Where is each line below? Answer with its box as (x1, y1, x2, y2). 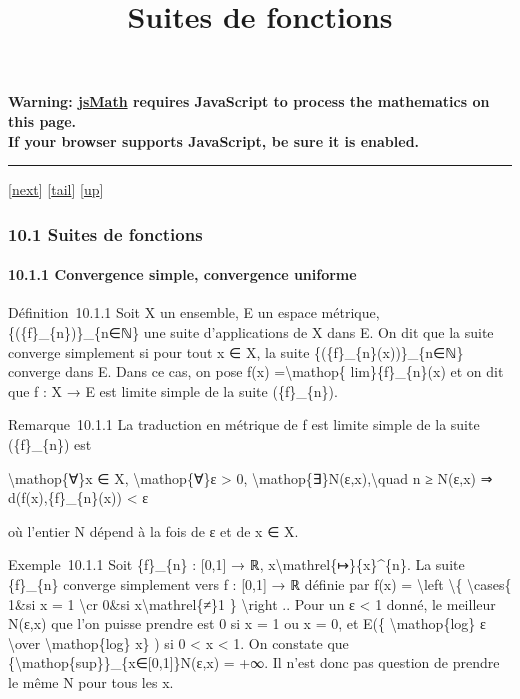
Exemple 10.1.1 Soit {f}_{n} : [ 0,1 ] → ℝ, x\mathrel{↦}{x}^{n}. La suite (8, 554, 465, 575)
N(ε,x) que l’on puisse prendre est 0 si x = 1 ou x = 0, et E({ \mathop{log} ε (8, 613, 486, 634)
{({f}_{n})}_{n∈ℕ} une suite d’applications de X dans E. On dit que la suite (8, 321, 494, 342)
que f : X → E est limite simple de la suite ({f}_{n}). (8, 380, 338, 401)
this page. (8, 110, 77, 131)
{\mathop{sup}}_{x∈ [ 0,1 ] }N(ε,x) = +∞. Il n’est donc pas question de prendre (8, 652, 500, 673)
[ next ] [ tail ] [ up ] (8, 179, 104, 200)
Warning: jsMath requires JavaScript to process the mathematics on (8, 91, 490, 112)
